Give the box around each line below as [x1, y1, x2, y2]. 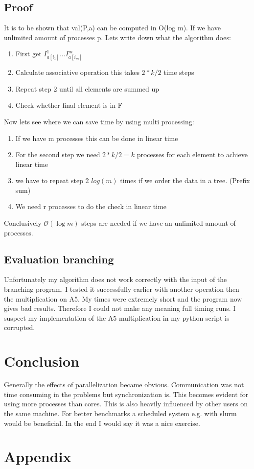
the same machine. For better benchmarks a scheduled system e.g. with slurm [4, 408, 237, 418]
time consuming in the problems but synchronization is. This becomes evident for [4, 389, 249, 399]
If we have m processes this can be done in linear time [15, 133, 178, 143]
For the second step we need [15, 149, 100, 160]
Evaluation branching [4, 251, 114, 266]
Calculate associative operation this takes [15, 67, 139, 77]
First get [15, 48, 42, 59]
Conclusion [4, 351, 80, 371]
